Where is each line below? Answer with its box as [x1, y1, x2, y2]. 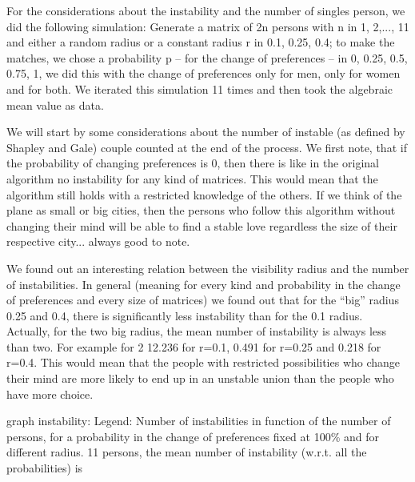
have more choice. [6, 385, 94, 402]
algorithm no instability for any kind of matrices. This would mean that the [6, 170, 378, 187]
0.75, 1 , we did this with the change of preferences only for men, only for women [6, 65, 401, 82]
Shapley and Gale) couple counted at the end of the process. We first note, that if [6, 139, 407, 155]
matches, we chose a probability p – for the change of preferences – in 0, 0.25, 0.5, [6, 49, 408, 66]
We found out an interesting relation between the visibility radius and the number [6, 259, 409, 276]
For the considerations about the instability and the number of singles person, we [6, 2, 405, 18]
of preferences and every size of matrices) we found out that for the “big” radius [6, 291, 399, 308]
